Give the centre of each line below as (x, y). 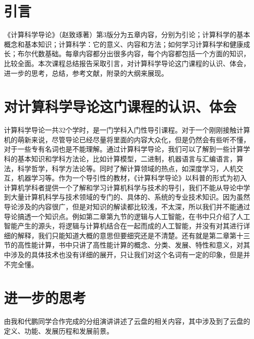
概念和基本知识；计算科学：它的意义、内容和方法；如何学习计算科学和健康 (124, 44)
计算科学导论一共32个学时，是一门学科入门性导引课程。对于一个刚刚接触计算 (127, 130)
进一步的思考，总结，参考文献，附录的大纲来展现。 (86, 73)
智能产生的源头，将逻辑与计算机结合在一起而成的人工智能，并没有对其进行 (124, 226)
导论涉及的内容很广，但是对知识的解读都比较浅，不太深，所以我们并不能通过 (127, 206)
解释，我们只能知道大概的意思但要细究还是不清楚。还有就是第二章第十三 (134, 235)
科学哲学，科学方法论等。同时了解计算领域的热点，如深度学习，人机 (127, 168)
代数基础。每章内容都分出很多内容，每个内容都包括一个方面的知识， (140, 54)
